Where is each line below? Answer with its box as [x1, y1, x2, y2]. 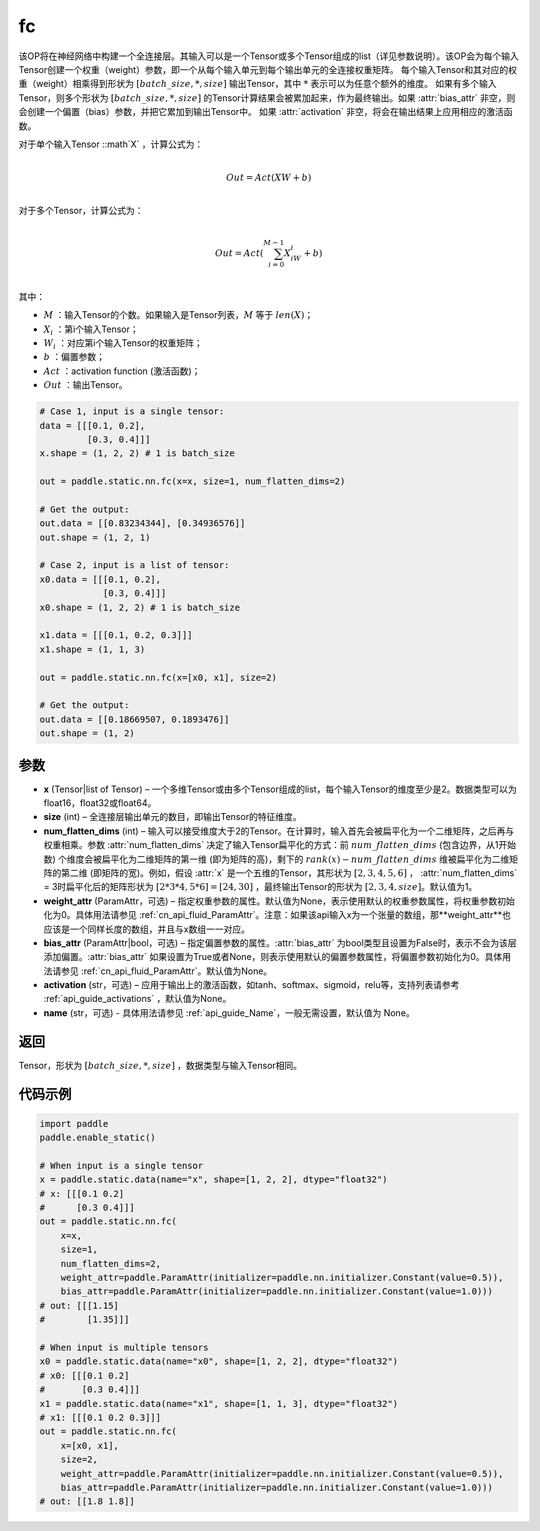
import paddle [39, 1118, 109, 1129]
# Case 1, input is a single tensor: [39, 406, 225, 417]
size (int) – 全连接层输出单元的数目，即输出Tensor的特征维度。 [43, 811, 302, 823]
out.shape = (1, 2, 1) [39, 531, 151, 543]
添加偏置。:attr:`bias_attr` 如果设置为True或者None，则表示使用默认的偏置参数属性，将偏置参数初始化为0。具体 [43, 951, 503, 963]
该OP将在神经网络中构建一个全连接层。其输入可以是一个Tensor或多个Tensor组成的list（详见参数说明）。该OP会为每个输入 [18, 50, 519, 62]
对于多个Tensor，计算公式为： [18, 204, 144, 216]
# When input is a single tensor [39, 1160, 204, 1171]
